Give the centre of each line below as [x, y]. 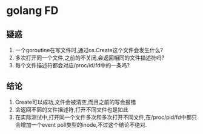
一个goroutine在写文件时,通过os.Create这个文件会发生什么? [89, 50]
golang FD [32, 11]
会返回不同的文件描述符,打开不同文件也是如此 [72, 109]
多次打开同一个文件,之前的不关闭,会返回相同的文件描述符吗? [90, 58]
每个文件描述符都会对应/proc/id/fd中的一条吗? [72, 65]
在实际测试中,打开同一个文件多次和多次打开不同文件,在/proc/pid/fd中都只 [106, 117]
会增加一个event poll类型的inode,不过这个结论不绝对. [81, 124]
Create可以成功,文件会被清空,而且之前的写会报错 [75, 102]
